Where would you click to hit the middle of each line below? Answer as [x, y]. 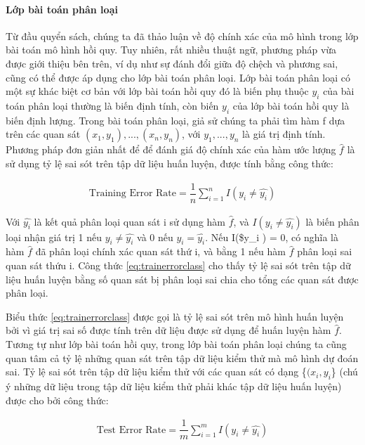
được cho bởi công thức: [57, 400]
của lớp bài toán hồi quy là [291, 105]
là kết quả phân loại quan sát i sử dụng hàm [130, 221]
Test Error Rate [131, 430]
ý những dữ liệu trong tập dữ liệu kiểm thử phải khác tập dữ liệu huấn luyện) [174, 386]
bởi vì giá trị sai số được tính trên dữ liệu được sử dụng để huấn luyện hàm [168, 330]
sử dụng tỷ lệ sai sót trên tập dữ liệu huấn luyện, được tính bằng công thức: [170, 163]
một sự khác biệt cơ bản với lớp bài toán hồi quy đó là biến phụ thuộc [157, 91]
